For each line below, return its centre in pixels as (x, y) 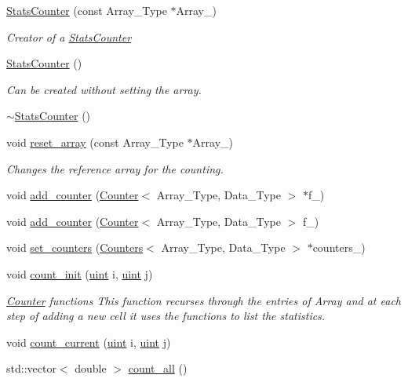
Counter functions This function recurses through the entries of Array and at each (204, 300)
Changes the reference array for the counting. (115, 168)
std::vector (31, 368)
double (91, 368)
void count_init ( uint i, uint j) (80, 273)
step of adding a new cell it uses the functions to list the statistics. (166, 316)
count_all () (158, 368)
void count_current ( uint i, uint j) (89, 342)
